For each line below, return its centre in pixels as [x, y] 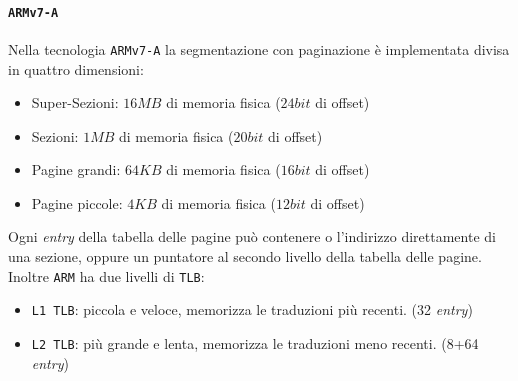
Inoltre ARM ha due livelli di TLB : [106, 275]
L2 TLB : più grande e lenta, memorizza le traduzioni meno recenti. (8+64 [255, 342]
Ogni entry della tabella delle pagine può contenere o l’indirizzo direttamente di [252, 236]
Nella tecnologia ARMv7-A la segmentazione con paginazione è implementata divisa [259, 48]
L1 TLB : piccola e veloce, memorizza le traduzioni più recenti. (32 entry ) [252, 309]
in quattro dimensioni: [76, 68]
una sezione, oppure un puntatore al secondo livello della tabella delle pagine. [245, 256]
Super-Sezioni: [75, 102]
